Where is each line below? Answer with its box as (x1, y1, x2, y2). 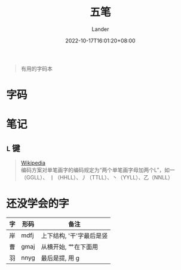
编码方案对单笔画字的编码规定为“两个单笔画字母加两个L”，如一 (20, 166, 175, 173)
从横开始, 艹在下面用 (41, 243, 99, 251)
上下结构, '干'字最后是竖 (41, 232, 108, 240)
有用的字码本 (20, 65, 53, 72)
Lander (91, 25, 109, 33)
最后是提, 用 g (41, 254, 79, 262)
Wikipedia (20, 159, 46, 167)
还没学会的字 (6, 197, 70, 210)
